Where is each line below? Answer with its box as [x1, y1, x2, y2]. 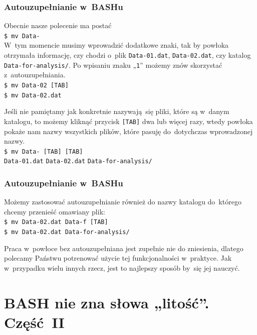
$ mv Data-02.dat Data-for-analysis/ [4, 229, 130, 236]
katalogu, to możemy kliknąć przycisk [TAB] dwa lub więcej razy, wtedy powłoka [4, 116, 253, 126]
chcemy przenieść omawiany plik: [4, 206, 105, 216]
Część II [4, 311, 65, 332]
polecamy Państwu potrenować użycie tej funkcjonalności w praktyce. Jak [4, 253, 232, 263]
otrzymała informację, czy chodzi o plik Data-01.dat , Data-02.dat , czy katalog [4, 50, 251, 60]
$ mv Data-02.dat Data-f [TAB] [4, 218, 108, 226]
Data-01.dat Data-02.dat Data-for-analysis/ [4, 158, 152, 165]
